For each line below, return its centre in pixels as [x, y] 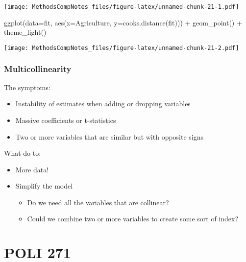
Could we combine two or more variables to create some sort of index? [133, 219]
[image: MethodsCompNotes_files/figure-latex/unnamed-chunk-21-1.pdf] [122, 7]
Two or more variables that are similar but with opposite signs [110, 136]
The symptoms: [27, 87]
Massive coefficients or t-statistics [66, 120]
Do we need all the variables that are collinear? [98, 202]
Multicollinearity [38, 69]
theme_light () [25, 32]
